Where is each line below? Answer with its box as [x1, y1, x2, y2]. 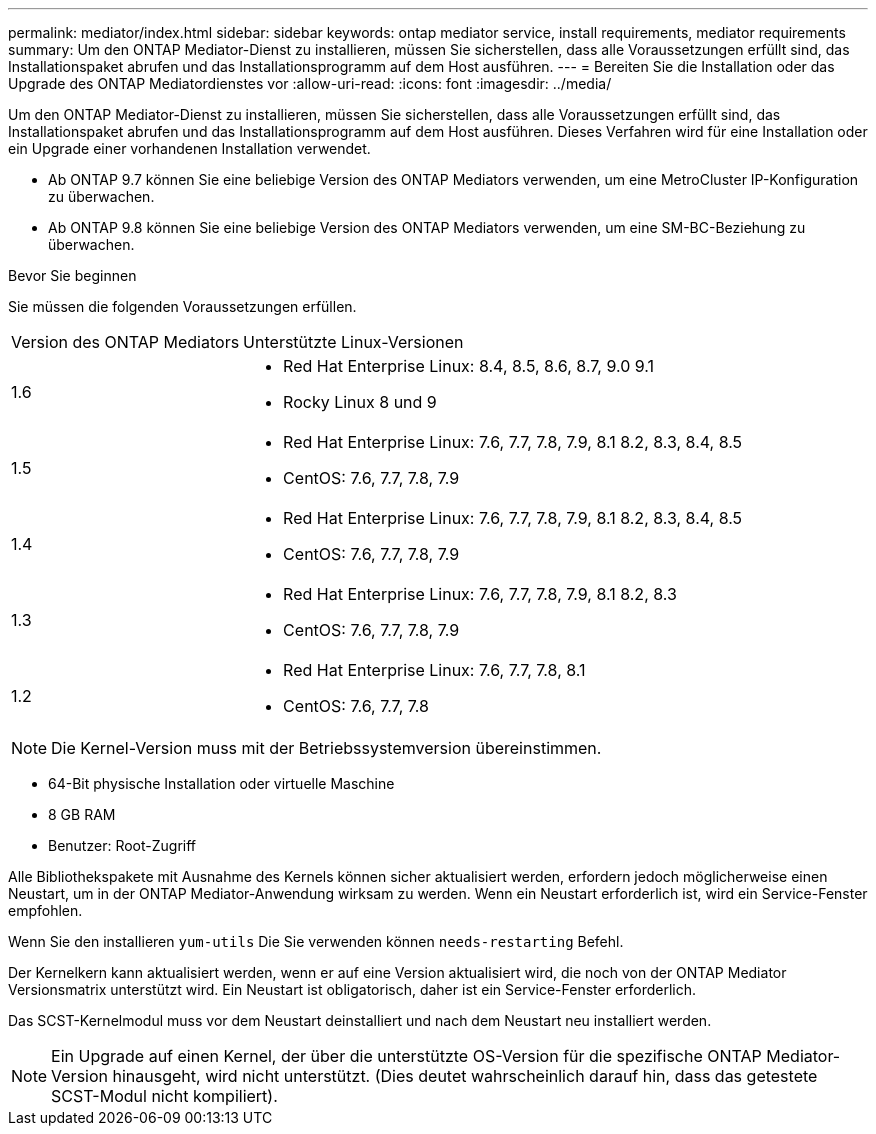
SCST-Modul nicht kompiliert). [51, 1086, 278, 1106]
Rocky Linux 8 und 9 [283, 392, 437, 412]
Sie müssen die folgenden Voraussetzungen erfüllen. [8, 298, 357, 315]
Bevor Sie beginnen [8, 267, 137, 284]
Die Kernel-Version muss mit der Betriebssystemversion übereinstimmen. [51, 738, 602, 758]
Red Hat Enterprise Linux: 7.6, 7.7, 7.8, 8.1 [283, 660, 586, 680]
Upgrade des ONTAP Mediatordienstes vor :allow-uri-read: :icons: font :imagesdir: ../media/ [8, 75, 612, 92]
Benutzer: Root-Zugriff [48, 837, 197, 854]
